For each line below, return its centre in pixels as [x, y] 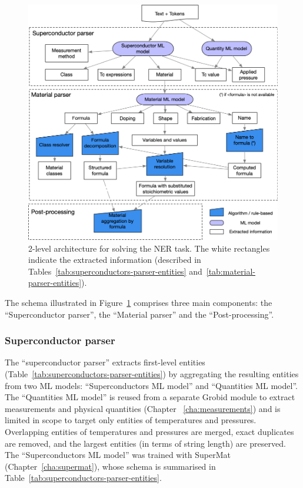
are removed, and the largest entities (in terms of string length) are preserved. [145, 443]
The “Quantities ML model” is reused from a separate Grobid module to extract [150, 397]
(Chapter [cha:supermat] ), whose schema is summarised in [110, 466]
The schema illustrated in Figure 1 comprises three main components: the [139, 302]
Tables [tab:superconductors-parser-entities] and [115, 271]
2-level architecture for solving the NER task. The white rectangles [149, 248]
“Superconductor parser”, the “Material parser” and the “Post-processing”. [139, 314]
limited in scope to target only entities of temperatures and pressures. [131, 420]
